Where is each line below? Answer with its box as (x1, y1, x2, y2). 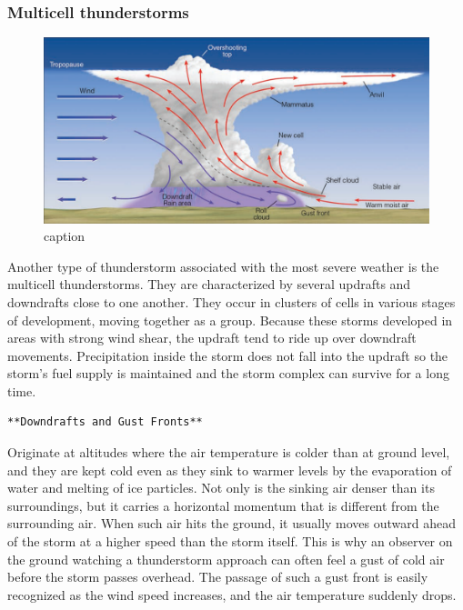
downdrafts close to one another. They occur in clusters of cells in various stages (7, 292, 456, 311)
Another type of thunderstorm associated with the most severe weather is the (7, 256, 439, 275)
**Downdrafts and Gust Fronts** (7, 415, 203, 429)
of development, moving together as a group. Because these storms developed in (7, 310, 453, 329)
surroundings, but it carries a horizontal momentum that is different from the (7, 495, 439, 515)
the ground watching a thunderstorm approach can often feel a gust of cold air (7, 549, 445, 568)
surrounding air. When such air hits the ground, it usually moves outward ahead (7, 514, 457, 533)
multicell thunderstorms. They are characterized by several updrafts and (7, 275, 411, 294)
